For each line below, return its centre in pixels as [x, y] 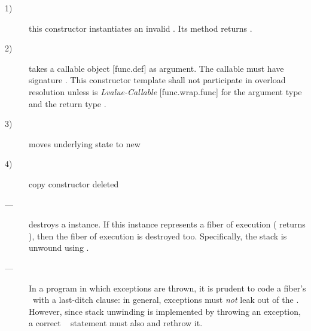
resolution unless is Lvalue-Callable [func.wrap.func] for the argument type [165, 91]
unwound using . [59, 248]
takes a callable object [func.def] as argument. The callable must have [156, 68]
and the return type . [68, 103]
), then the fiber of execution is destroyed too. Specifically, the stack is [158, 236]
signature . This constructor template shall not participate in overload [157, 80]
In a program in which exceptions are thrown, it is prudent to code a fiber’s [167, 288]
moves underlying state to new [85, 143]
